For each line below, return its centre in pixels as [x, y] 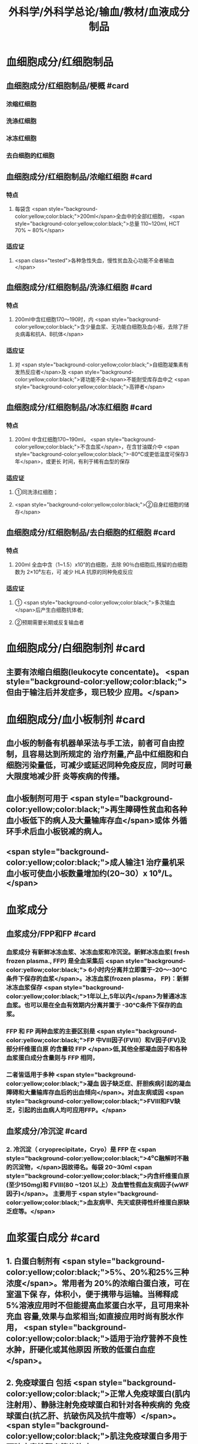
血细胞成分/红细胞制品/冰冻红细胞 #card [79, 407]
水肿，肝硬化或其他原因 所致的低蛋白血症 [80, 1350]
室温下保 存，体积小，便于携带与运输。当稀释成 [92, 1295]
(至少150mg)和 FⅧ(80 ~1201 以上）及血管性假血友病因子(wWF [98, 1185]
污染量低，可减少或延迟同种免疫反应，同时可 [103, 766]
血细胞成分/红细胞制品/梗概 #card [67, 86]
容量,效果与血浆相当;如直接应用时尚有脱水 [100, 1316]
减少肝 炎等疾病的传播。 [80, 776]
